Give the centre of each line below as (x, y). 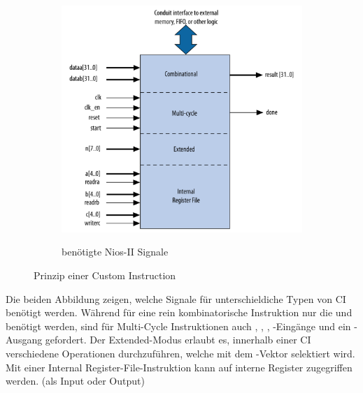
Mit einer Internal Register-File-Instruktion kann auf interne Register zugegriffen (179, 367)
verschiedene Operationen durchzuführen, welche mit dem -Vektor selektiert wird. (180, 353)
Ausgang (24, 340)
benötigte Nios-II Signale (115, 252)
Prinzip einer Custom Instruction (105, 275)
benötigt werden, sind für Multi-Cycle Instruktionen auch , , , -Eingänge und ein (178, 326)
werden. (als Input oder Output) (75, 381)
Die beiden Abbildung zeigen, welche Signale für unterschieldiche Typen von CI (176, 298)
